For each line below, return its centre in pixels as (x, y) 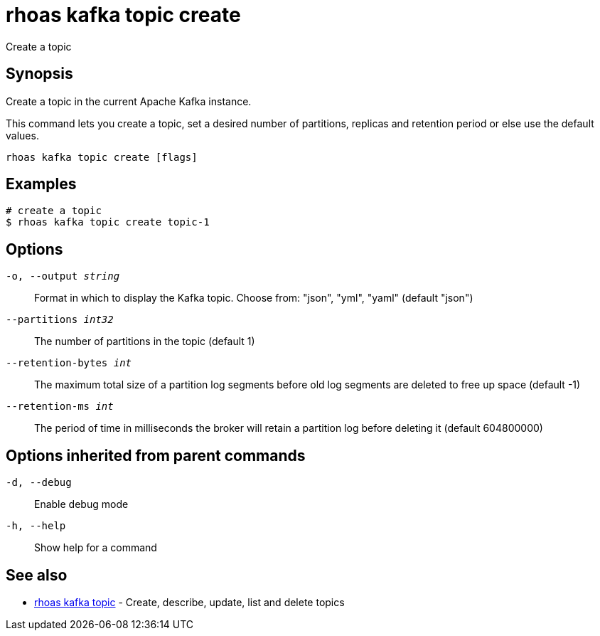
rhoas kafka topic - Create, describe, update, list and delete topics (189, 602)
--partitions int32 (60, 320)
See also (37, 575)
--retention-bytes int (69, 363)
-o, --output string (63, 276)
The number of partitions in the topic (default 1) (145, 341)
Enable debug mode (81, 504)
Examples (41, 184)
